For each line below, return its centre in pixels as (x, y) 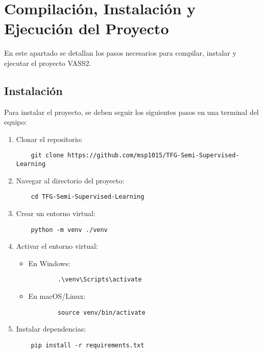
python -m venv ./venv (69, 230)
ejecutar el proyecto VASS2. (48, 63)
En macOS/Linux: (57, 296)
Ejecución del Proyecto (87, 28)
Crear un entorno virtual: (56, 213)
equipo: (16, 122)
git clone (47, 156)
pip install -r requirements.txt (88, 345)
